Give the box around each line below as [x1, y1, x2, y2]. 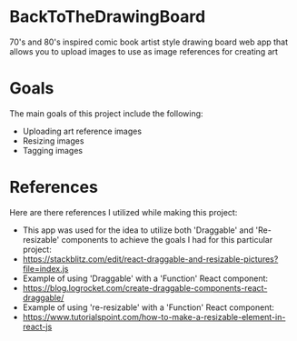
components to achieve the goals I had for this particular [61, 234, 273, 245]
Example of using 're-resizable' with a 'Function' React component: [22, 302, 275, 313]
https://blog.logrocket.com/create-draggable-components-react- [22, 282, 268, 293]
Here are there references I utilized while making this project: [9, 206, 238, 217]
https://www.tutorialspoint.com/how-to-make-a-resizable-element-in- [22, 311, 286, 322]
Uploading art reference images [22, 125, 143, 136]
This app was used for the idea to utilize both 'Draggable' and [22, 225, 254, 236]
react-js [22, 321, 53, 332]
